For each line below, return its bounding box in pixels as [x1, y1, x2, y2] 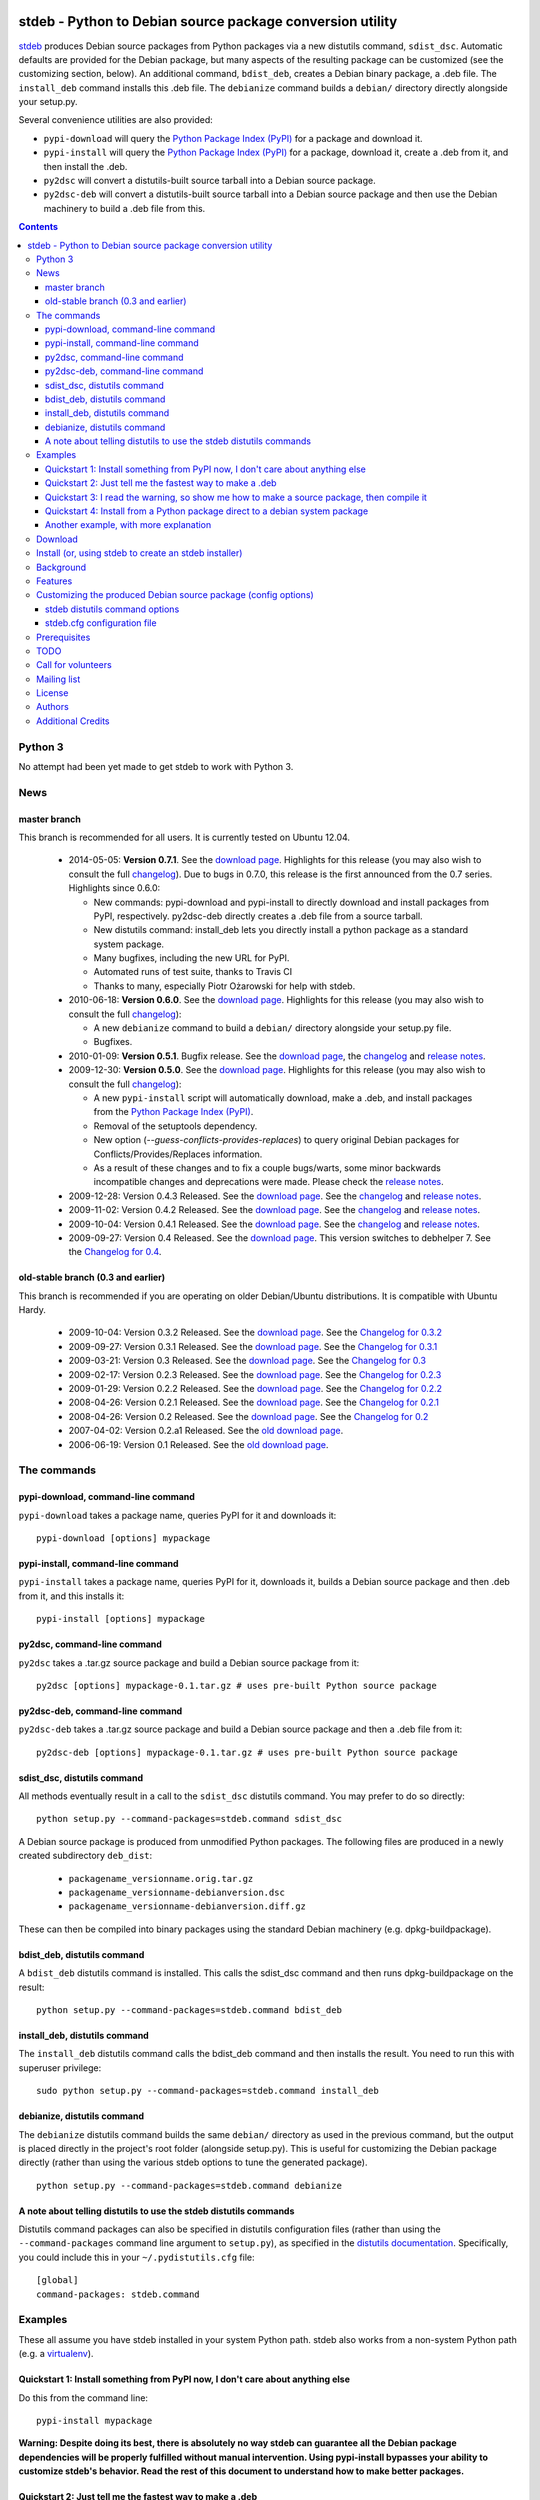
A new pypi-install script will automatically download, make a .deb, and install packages [93, 1092, 473, 1104]
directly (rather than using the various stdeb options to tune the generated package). [18, 2156, 368, 2169]
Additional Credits [36, 715, 110, 727]
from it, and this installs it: [18, 1590, 125, 1602]
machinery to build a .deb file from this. [43, 202, 206, 214]
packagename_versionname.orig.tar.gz [68, 1873, 254, 1884]
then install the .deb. [43, 160, 128, 172]
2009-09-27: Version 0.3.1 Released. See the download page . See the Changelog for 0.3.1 [68, 1340, 438, 1352]
